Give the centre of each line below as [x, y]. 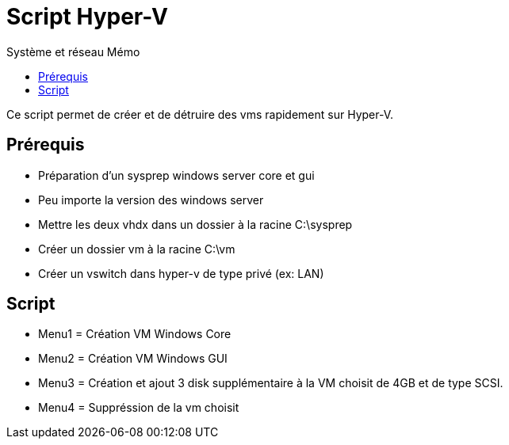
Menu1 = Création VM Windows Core [135, 334]
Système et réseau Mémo [73, 51]
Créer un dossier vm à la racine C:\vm [137, 249]
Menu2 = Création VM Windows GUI [133, 359]
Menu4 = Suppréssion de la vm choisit [139, 408]
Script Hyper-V [87, 17]
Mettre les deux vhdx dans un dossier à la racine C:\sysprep [195, 224]
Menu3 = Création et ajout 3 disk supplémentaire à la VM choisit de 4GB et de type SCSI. [271, 383]
